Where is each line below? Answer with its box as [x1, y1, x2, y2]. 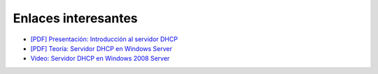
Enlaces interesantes [13, 10, 138, 26]
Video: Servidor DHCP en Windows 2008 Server [30, 54, 170, 63]
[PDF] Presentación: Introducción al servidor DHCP [30, 35, 178, 43]
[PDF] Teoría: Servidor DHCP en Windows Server [30, 44, 173, 52]
